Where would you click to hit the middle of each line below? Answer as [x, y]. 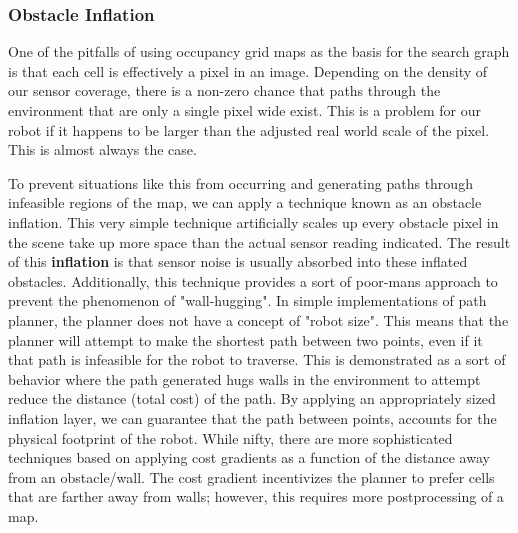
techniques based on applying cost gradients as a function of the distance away [249, 457]
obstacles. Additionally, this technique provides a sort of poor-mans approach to [253, 280]
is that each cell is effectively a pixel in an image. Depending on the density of [248, 70]
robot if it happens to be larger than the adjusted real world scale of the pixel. [249, 129]
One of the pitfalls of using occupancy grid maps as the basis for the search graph [259, 51]
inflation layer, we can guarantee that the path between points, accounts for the [252, 417]
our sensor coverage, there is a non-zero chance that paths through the [224, 90]
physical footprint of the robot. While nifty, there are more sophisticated [230, 437]
